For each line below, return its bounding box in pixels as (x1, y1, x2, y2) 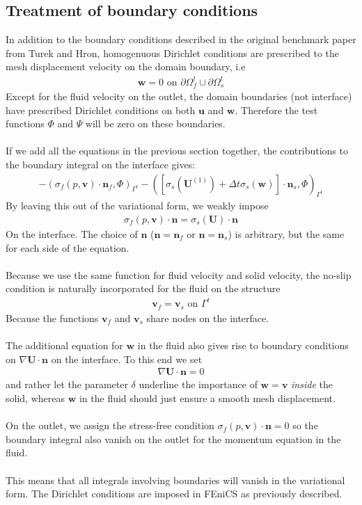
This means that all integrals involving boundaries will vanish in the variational (6, 472, 345, 487)
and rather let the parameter (6, 377, 128, 392)
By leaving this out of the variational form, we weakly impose (6, 198, 269, 213)
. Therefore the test (235, 102, 318, 117)
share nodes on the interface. (146, 310, 269, 325)
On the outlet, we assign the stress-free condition (6, 418, 214, 433)
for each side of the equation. (6, 240, 129, 255)
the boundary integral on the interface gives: (6, 157, 196, 171)
